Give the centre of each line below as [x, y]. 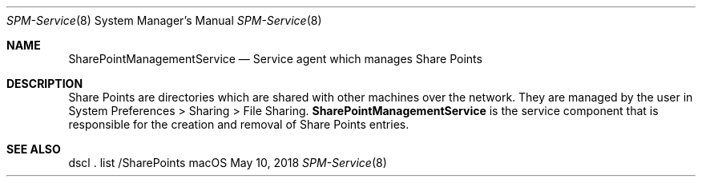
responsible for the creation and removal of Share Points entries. [239, 124]
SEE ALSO [34, 149]
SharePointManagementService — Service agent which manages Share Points [275, 59]
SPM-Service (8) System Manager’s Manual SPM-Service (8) [164, 20]
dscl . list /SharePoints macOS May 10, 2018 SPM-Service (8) [228, 163]
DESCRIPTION [45, 84]
